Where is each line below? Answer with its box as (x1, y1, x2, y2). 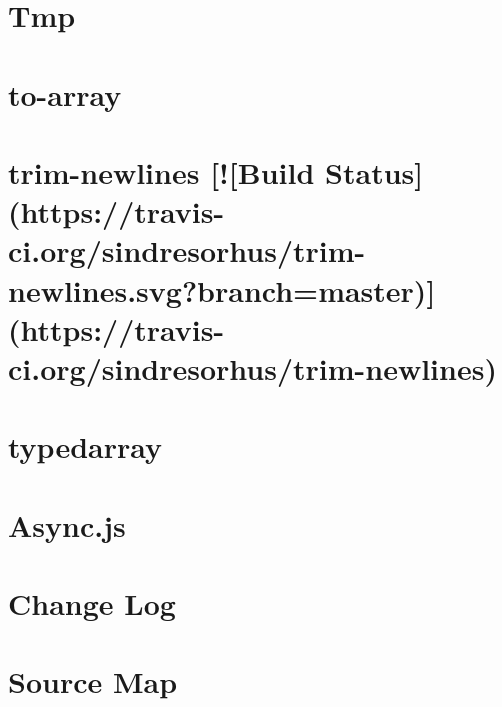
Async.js (8, 504, 126, 545)
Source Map (8, 661, 178, 702)
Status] (325, 151, 424, 192)
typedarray (8, 426, 163, 467)
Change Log (8, 583, 176, 623)
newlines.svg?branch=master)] (8, 269, 436, 310)
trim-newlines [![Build (8, 151, 315, 192)
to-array (8, 73, 122, 114)
